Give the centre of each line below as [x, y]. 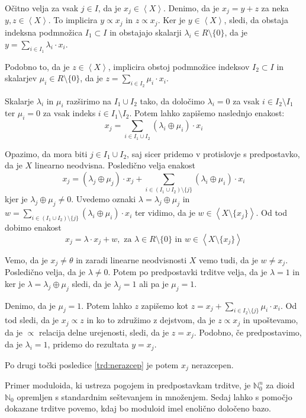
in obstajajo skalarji [146, 32]
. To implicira [73, 20]
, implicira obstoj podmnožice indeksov [179, 66]
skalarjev [21, 78]
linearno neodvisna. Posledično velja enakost [115, 165]
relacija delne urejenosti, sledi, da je [104, 332]
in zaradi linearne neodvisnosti [131, 259]
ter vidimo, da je [165, 213]
